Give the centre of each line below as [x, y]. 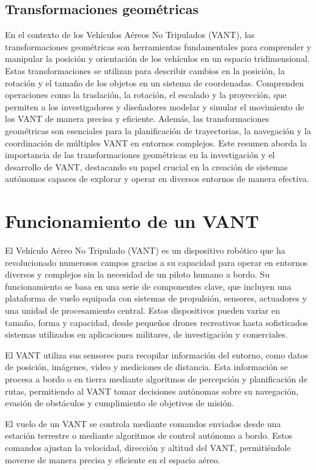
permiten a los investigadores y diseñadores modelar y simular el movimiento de [155, 106]
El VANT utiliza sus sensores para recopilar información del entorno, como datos [156, 354]
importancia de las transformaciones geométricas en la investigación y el [140, 155]
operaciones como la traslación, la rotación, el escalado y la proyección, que [146, 95]
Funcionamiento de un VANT [132, 221]
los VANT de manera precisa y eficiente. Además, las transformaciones [137, 119]
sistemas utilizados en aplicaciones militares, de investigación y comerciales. [146, 334]
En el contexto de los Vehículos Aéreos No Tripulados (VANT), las [130, 35]
